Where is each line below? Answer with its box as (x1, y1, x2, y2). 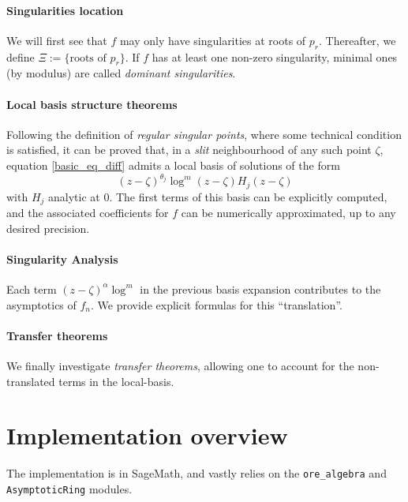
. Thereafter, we (319, 32, 396, 48)
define (6, 48, 35, 65)
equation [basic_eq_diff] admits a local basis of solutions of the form (6, 156, 340, 173)
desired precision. (6, 219, 90, 236)
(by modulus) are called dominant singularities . (6, 65, 236, 81)
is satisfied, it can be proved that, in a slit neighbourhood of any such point (6, 141, 372, 158)
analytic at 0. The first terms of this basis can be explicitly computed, (48, 188, 387, 204)
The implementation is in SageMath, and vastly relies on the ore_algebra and (6, 465, 387, 481)
